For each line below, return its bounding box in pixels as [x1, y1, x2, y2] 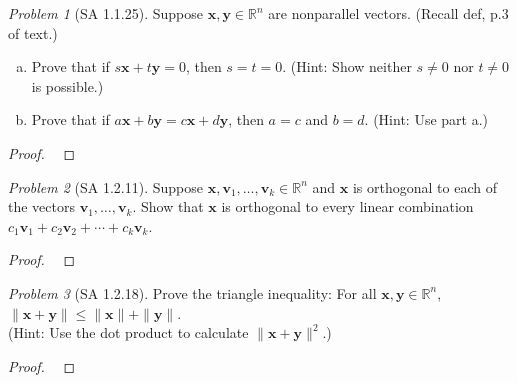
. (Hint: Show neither [282, 56, 412, 77]
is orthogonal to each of [352, 176, 497, 197]
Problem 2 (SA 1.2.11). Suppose [8, 176, 204, 197]
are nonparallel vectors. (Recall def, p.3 [268, 3, 509, 23]
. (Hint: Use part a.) [364, 109, 488, 130]
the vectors [8, 196, 75, 217]
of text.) [8, 22, 58, 43]
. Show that [132, 196, 204, 217]
